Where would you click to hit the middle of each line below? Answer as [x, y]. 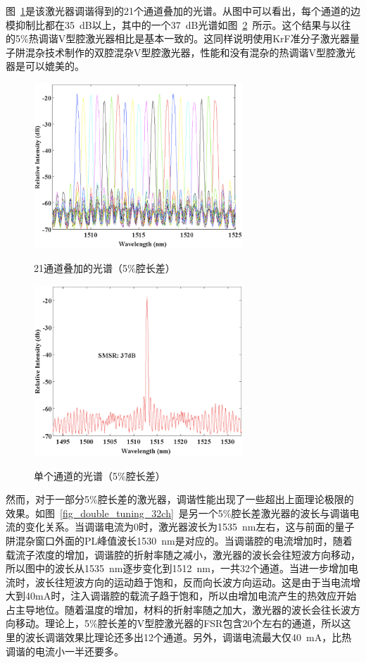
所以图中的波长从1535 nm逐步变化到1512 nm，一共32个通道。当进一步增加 [177, 568]
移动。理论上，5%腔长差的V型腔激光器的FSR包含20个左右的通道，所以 [178, 623]
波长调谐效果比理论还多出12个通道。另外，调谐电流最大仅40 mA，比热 [188, 637]
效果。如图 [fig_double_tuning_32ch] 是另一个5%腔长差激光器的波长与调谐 [178, 513]
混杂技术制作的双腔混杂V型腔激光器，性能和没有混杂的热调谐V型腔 [180, 52]
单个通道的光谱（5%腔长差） [100, 475]
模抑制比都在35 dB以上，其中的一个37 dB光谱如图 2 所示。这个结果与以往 [178, 24]
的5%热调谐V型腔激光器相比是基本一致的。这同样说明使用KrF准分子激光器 [178, 38]
